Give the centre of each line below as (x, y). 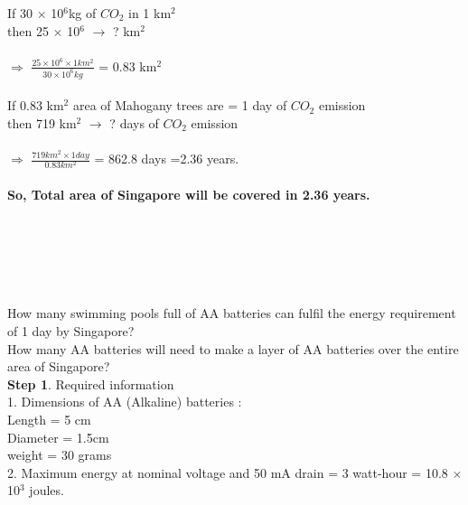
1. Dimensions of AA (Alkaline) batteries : (125, 402)
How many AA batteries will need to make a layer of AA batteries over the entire (233, 348)
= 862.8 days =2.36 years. (167, 159)
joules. (47, 490)
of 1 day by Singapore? (71, 331)
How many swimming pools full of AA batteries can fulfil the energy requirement (232, 313)
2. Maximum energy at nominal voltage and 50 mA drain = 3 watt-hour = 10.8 (228, 472)
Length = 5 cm (49, 419)
